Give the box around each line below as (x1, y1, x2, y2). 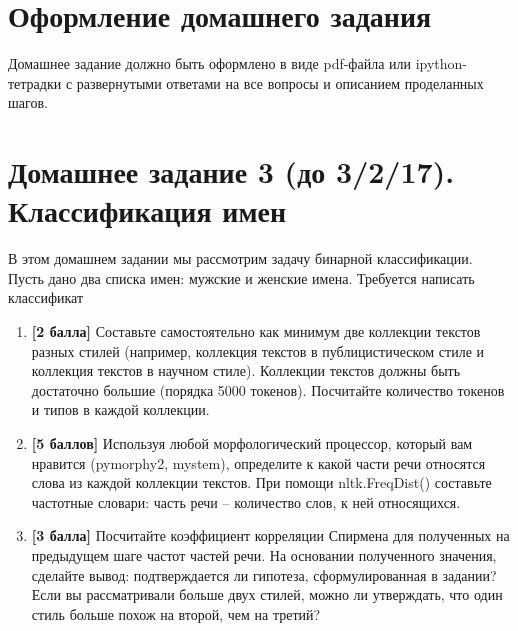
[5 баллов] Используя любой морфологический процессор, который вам (31, 432, 473, 453)
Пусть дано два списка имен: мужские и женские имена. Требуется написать (8, 267, 475, 288)
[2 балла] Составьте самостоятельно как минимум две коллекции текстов (31, 321, 481, 341)
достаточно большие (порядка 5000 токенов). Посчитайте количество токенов (31, 379, 505, 400)
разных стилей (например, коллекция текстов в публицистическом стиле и (31, 340, 485, 361)
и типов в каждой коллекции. (31, 399, 210, 420)
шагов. (8, 92, 48, 113)
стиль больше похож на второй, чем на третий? (31, 603, 321, 624)
